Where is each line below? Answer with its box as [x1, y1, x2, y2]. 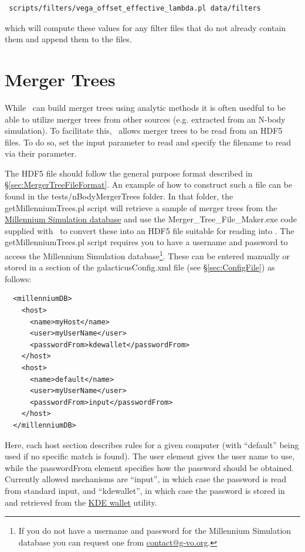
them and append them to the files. [5, 33, 132, 45]
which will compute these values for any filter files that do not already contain [5, 21, 286, 33]
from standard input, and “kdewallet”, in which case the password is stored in [5, 484, 285, 496]
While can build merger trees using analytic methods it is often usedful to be [5, 101, 286, 113]
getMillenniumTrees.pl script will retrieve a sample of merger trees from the [5, 201, 277, 214]
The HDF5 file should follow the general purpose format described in [5, 167, 253, 179]
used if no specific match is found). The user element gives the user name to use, [5, 450, 295, 462]
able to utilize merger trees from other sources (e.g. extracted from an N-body [5, 113, 286, 125]
